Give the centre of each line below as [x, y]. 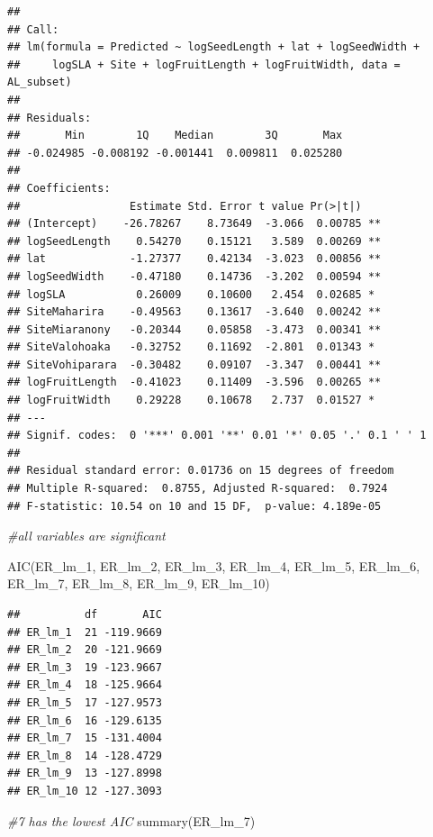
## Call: [33, 29]
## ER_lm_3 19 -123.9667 [85, 667]
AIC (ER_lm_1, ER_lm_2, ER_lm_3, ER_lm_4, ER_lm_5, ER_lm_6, [214, 565]
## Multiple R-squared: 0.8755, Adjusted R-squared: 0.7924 [198, 489]
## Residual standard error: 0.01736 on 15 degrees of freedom [201, 471]
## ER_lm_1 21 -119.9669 [85, 632]
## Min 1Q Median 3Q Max [175, 136]
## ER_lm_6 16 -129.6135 [85, 720]
